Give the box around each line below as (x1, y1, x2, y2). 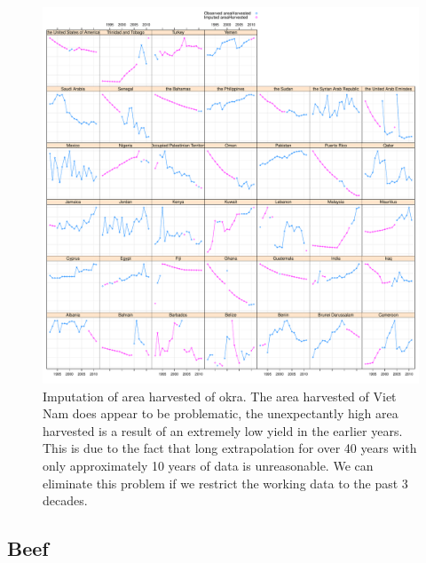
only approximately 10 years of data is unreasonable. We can (43, 456, 374, 474)
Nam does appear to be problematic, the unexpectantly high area (43, 404, 398, 423)
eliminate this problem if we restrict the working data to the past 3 (43, 473, 408, 492)
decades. (43, 491, 88, 510)
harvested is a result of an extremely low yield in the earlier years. (43, 421, 403, 440)
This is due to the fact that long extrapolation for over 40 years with (43, 439, 417, 457)
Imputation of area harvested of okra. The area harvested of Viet (43, 386, 397, 405)
